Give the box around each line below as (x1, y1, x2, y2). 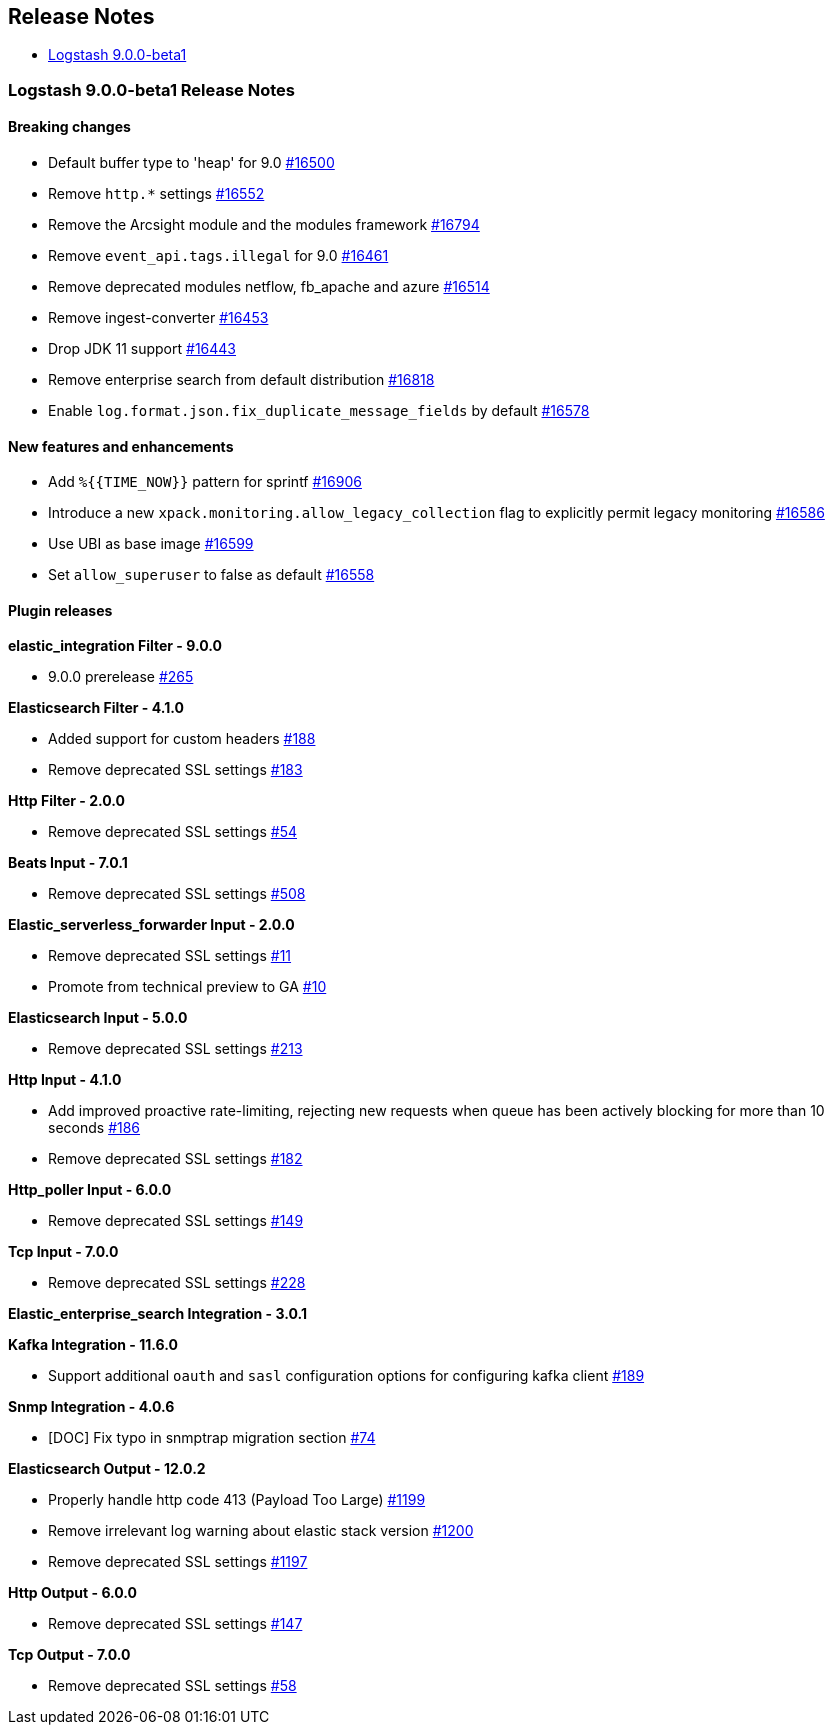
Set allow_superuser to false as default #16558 (48, 566, 375, 584)
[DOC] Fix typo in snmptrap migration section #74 (48, 1429, 376, 1447)
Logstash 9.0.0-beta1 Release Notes (8, 79, 295, 100)
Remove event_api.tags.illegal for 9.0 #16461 (48, 247, 389, 265)
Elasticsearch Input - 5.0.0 (8, 1009, 188, 1027)
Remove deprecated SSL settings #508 (48, 885, 306, 903)
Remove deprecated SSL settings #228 (48, 1274, 306, 1292)
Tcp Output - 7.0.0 (8, 1646, 131, 1664)
